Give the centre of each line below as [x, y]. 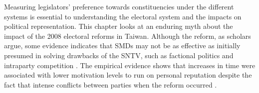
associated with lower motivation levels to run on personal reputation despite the [128, 75]
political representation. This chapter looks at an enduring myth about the [119, 26]
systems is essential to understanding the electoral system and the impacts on [123, 16]
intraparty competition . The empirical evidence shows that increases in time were [130, 65]
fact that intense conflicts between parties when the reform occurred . [111, 84]
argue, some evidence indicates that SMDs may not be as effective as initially [122, 46]
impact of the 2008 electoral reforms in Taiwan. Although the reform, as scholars [128, 36]
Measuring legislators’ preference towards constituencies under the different [119, 6]
